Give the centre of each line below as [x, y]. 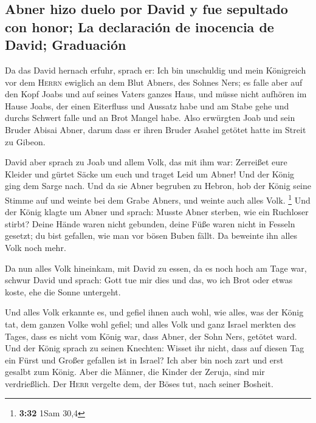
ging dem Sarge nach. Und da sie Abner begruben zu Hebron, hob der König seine [158, 186]
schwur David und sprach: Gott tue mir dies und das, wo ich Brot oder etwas [149, 280]
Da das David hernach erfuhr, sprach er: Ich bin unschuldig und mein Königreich [156, 70]
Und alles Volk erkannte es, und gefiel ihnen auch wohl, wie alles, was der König [154, 312]
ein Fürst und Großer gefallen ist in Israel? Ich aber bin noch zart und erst [144, 359]
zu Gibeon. [25, 141]
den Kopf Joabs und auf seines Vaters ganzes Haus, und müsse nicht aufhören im [156, 94]
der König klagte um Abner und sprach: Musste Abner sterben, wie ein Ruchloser [157, 212]
